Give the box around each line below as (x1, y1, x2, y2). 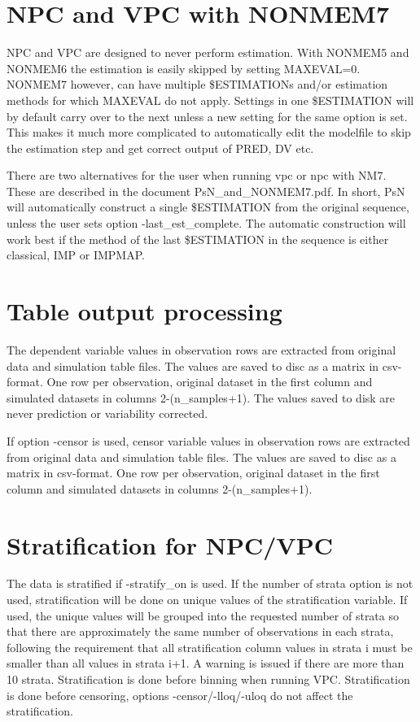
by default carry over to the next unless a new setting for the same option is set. (7, 107, 408, 124)
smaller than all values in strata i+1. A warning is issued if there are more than (7, 655, 405, 672)
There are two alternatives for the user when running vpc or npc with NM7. (7, 167, 387, 184)
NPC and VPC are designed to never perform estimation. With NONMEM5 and (7, 44, 409, 61)
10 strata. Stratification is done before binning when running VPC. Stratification (7, 671, 410, 687)
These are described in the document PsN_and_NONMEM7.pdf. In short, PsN (7, 182, 405, 199)
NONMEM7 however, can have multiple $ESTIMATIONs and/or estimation (7, 76, 388, 93)
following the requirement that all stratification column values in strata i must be (7, 638, 413, 655)
